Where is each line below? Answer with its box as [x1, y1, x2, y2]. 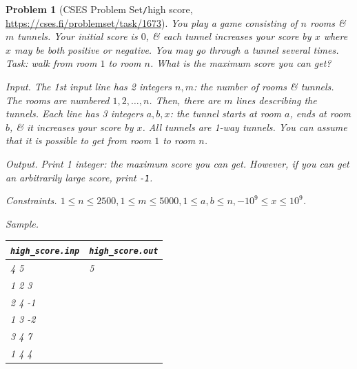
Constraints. [6, 193, 57, 208]
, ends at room [289, 106, 351, 121]
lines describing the [236, 92, 317, 107]
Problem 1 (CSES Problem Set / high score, [6, 2, 193, 16]
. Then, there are [149, 92, 221, 107]
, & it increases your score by [10, 119, 134, 134]
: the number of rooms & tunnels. [194, 79, 334, 94]
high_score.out [89, 246, 159, 256]
